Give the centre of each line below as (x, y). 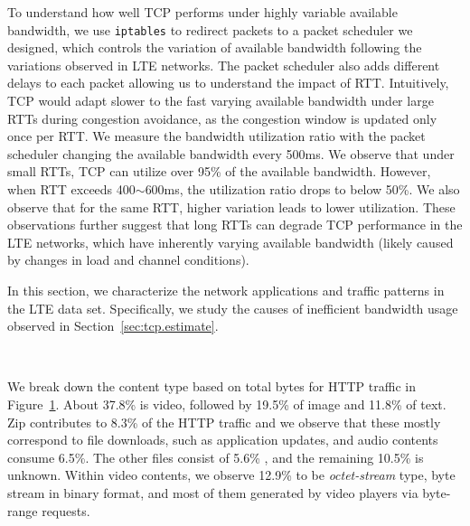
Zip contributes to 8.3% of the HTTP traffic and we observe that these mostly (224, 422)
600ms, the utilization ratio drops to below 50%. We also (302, 189)
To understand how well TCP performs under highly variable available (202, 12)
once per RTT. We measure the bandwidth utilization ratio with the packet (216, 136)
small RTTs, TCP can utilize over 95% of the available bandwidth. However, (219, 171)
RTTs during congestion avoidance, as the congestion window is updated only (222, 118)
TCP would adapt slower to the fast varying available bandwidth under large (221, 101)
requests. (66, 510)
